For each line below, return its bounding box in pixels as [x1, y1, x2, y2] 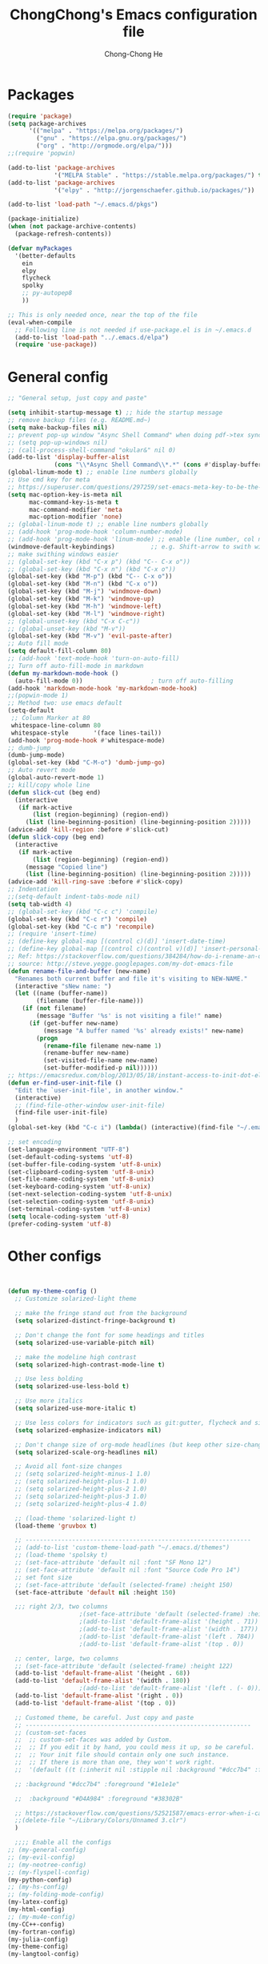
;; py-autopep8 [22, 289, 73, 297]
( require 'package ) [7, 112, 73, 120]
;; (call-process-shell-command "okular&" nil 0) [7, 446, 177, 454]
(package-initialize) [7, 215, 80, 223]
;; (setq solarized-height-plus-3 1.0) [14, 1492, 148, 1500]
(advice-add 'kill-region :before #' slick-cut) [7, 826, 170, 834]
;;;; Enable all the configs [14, 1838, 112, 1847]
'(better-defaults [14, 252, 77, 260]
